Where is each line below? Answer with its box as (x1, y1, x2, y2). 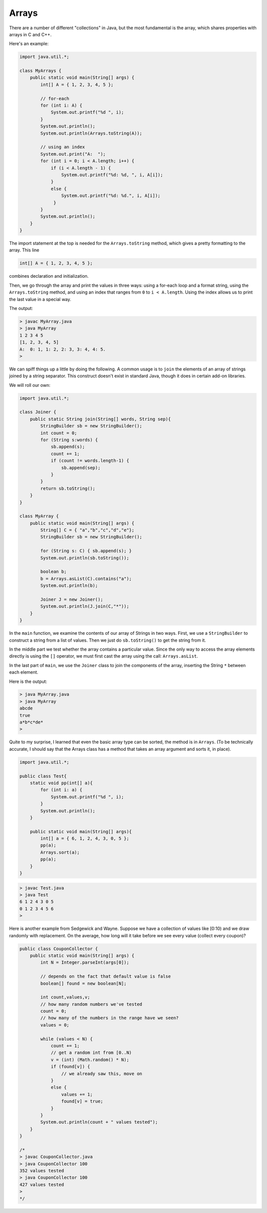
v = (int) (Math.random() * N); (50, 1057, 130, 1062)
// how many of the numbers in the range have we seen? (40, 1015, 179, 1021)
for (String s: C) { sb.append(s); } (40, 548, 132, 554)
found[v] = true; (61, 1098, 103, 1104)
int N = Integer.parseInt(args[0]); (40, 960, 130, 966)
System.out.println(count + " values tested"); (40, 1119, 158, 1125)
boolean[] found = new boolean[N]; (40, 980, 127, 986)
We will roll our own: (9, 382, 50, 388)
